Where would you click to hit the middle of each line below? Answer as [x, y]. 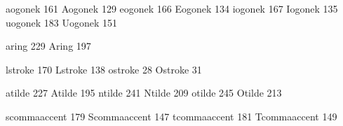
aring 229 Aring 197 [48, 46]
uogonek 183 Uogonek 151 [62, 22]
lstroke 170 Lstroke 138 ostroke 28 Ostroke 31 [104, 69]
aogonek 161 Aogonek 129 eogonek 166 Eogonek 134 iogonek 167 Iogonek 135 [172, 8]
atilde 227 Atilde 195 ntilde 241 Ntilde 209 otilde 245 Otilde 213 [144, 93]
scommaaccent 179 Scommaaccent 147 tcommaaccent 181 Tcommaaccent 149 [171, 116]
